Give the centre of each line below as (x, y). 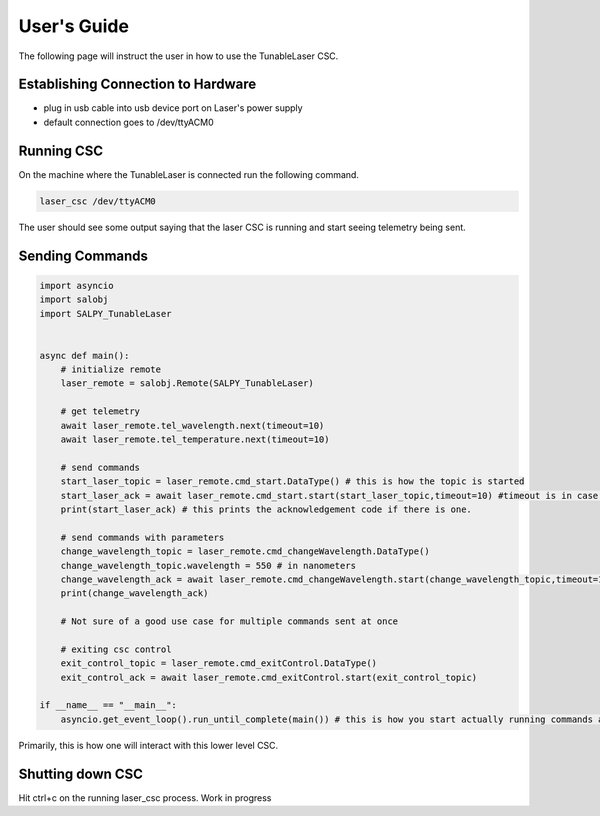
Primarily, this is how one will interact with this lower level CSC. (148, 745)
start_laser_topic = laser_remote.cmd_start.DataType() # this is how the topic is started (292, 481)
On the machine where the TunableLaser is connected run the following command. (189, 174)
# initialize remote (111, 369)
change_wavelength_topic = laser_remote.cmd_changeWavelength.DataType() (245, 551)
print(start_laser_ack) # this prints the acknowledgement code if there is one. (266, 509)
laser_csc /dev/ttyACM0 (98, 201)
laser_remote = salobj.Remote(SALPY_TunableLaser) (187, 383)
